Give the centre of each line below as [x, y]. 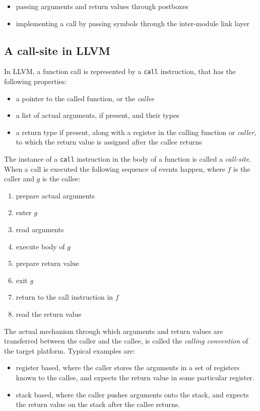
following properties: [36, 81]
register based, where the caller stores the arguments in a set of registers [128, 367]
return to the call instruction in [64, 297]
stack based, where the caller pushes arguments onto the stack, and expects [132, 394]
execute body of [40, 246]
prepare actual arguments [55, 195]
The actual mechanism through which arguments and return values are [114, 331]
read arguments [40, 229]
